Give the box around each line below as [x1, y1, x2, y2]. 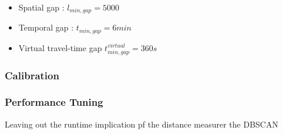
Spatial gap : [18, 1, 65, 13]
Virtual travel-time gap [18, 41, 102, 53]
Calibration [5, 68, 59, 82]
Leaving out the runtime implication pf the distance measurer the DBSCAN [5, 118, 278, 130]
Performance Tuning [5, 95, 103, 109]
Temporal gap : [18, 21, 74, 33]
